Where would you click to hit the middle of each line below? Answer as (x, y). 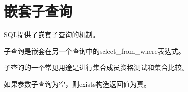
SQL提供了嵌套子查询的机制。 (52, 34)
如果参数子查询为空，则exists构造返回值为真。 (77, 83)
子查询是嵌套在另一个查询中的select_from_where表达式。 (94, 51)
